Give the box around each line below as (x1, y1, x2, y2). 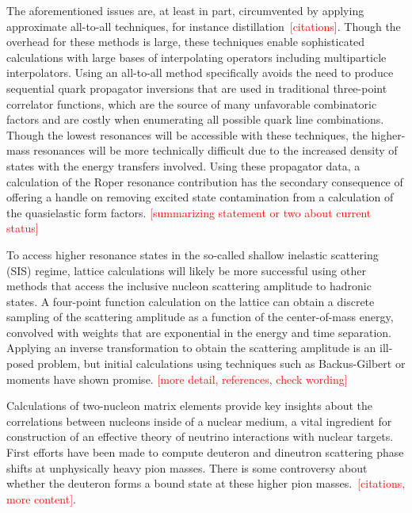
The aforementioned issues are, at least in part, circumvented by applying (6, 2, 364, 18)
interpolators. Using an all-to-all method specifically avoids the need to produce (6, 64, 394, 81)
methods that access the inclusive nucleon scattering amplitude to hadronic (6, 278, 372, 294)
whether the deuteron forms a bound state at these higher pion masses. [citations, (6, 475, 406, 492)
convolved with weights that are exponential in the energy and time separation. (6, 323, 391, 340)
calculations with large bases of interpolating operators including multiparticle (6, 48, 387, 65)
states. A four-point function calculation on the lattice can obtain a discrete (6, 293, 375, 309)
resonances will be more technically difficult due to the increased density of (33, 142, 398, 159)
